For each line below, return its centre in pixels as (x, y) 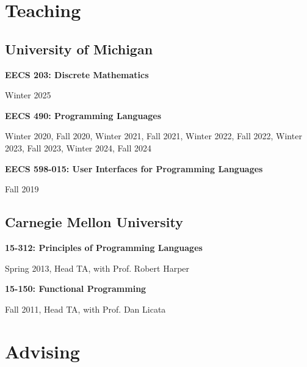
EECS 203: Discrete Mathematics (77, 74)
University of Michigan (79, 49)
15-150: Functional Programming (76, 289)
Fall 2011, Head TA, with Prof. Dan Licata (85, 309)
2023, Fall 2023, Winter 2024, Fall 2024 (78, 147)
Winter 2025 (28, 95)
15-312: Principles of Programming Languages (104, 247)
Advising (42, 351)
